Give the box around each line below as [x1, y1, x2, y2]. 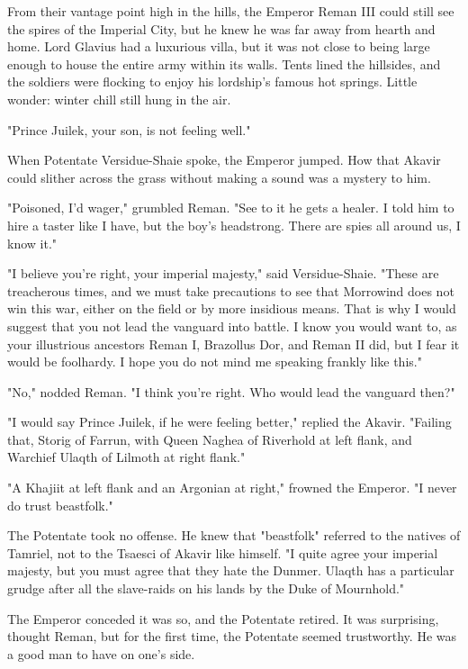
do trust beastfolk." [7, 495, 113, 514]
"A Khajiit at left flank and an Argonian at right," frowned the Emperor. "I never [7, 478, 457, 497]
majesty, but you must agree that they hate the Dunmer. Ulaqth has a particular [7, 561, 454, 580]
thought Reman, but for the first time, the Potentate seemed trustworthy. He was [7, 627, 456, 646]
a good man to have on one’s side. [7, 644, 195, 663]
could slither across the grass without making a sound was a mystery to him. [7, 167, 431, 186]
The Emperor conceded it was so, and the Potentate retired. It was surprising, [7, 609, 439, 628]
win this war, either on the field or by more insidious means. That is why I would [7, 299, 456, 318]
